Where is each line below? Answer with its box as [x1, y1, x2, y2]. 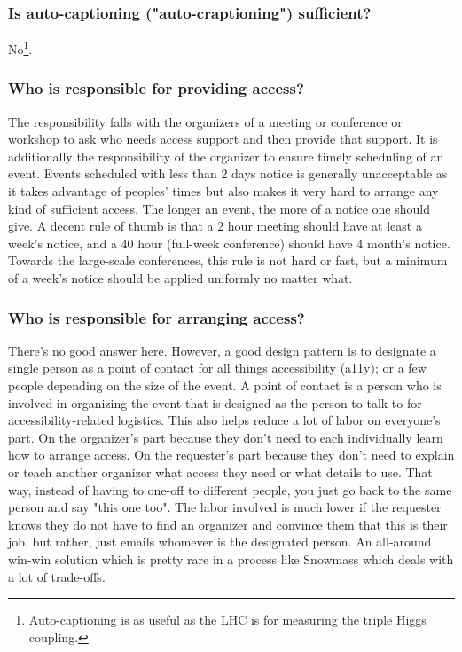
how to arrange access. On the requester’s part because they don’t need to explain [8, 445, 455, 464]
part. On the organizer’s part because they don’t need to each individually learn [8, 428, 443, 446]
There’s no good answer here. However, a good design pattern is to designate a [8, 341, 436, 359]
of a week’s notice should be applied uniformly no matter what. [8, 269, 353, 287]
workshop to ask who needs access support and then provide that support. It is [8, 130, 438, 148]
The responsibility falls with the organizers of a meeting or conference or [8, 112, 403, 130]
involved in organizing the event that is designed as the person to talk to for [8, 393, 422, 412]
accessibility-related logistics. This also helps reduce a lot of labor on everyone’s [8, 411, 441, 429]
